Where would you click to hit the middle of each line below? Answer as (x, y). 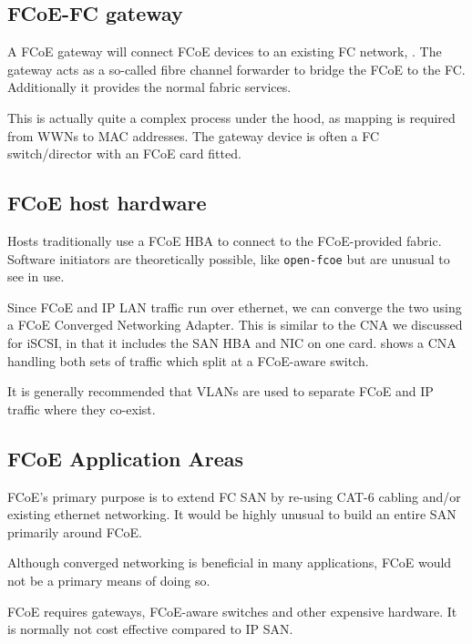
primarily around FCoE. (75, 532)
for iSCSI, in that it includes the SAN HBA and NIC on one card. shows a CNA (232, 342)
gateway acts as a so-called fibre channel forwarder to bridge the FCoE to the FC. (236, 69)
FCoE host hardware (107, 203)
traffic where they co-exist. (82, 409)
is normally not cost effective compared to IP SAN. (150, 629)
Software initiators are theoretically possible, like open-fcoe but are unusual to (229, 258)
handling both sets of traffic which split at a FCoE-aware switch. (188, 360)
